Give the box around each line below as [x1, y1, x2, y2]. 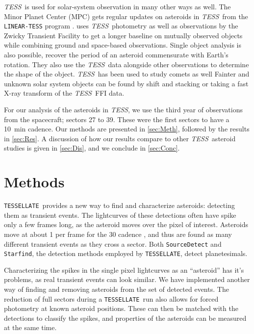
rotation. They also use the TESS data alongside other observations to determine [4, 59, 249, 69]
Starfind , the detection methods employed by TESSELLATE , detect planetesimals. [4, 248, 248, 258]
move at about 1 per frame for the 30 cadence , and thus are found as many [4, 229, 232, 239]
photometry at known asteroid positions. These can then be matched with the [4, 303, 238, 313]
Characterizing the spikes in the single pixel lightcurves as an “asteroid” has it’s [4, 264, 244, 275]
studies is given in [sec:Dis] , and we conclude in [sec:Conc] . [4, 143, 180, 153]
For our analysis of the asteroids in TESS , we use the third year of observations [4, 104, 243, 114]
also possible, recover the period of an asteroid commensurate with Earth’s [4, 50, 229, 60]
